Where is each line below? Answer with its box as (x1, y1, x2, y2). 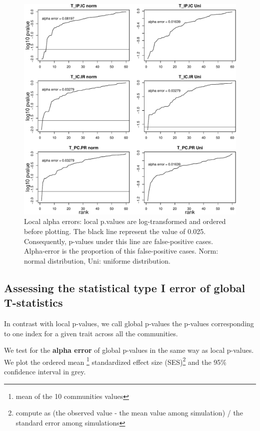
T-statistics (4, 295, 63, 310)
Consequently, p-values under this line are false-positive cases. (24, 236, 213, 246)
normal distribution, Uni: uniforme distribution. (24, 255, 170, 266)
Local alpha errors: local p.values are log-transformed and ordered (24, 216, 226, 227)
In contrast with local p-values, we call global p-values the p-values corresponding (4, 318, 254, 329)
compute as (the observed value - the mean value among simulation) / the (15, 407, 243, 418)
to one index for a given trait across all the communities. (4, 328, 178, 338)
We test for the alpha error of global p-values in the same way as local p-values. (4, 345, 254, 355)
